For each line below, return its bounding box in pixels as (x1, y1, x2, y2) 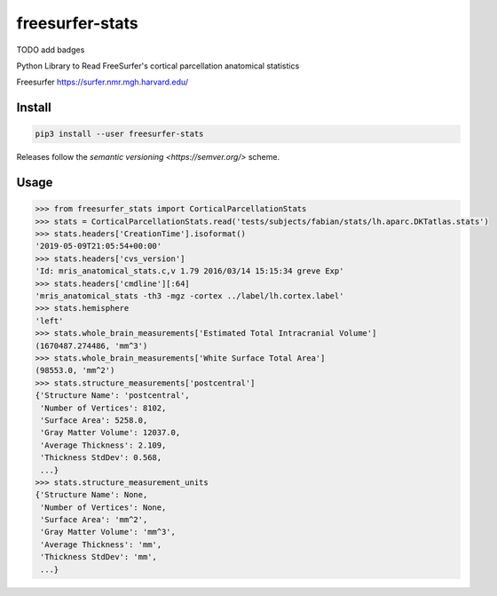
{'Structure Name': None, (35, 489, 148, 500)
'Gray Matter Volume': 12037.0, (40, 427, 181, 438)
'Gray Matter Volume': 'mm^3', (40, 527, 177, 537)
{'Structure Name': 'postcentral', (35, 391, 190, 401)
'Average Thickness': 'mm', (40, 539, 162, 550)
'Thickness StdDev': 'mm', (40, 552, 157, 562)
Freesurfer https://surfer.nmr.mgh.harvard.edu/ (16, 76, 189, 88)
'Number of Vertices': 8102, (40, 402, 167, 413)
